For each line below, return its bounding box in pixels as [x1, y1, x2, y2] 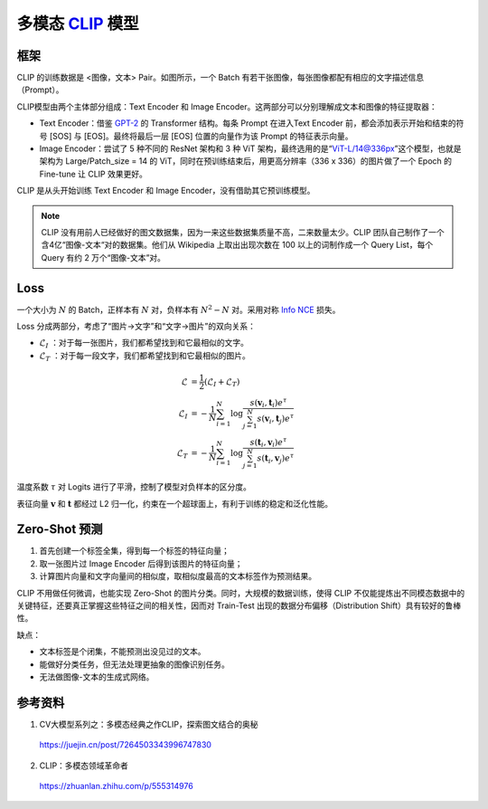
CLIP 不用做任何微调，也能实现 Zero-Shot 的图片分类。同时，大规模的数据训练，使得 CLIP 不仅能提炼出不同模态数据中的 [16, 587, 465, 598]
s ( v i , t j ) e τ [257, 412, 295, 426]
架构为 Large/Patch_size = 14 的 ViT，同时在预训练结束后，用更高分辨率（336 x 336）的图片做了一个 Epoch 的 [39, 156, 452, 167]
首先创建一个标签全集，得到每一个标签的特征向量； [39, 546, 230, 557]
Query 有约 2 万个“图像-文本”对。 [41, 252, 166, 262]
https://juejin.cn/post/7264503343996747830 [39, 739, 212, 750]
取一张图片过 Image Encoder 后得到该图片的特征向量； [39, 557, 243, 569]
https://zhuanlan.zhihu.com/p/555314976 [39, 781, 193, 792]
